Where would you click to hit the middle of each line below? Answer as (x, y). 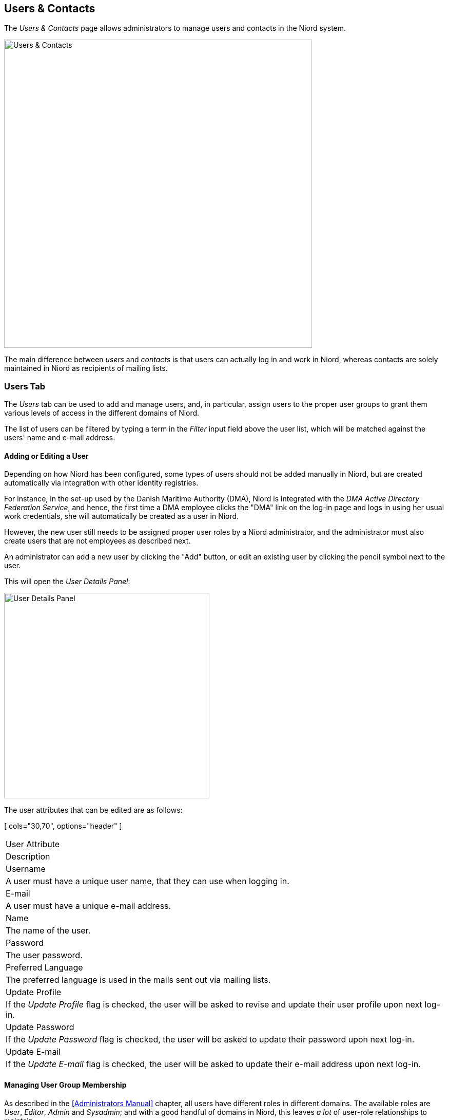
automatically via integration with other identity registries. (101, 483)
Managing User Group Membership (65, 1085)
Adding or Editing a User (46, 456)
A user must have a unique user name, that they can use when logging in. (148, 881)
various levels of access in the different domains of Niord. (102, 413)
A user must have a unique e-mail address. (89, 906)
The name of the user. (48, 931)
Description (28, 857)
